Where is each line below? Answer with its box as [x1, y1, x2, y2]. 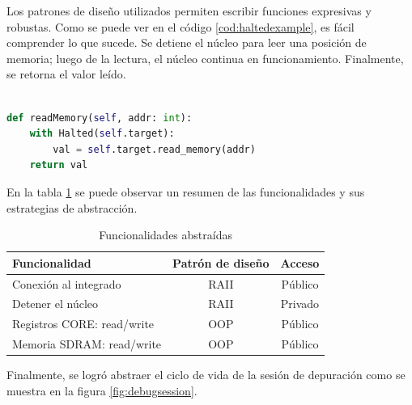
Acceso [280, 254, 320, 271]
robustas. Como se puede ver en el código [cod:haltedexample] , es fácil [6, 18, 355, 35]
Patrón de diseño [172, 254, 270, 271]
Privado [280, 295, 320, 312]
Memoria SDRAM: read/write [12, 335, 162, 352]
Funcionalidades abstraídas [99, 226, 232, 243]
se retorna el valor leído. [6, 65, 126, 82]
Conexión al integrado [12, 275, 121, 292]
